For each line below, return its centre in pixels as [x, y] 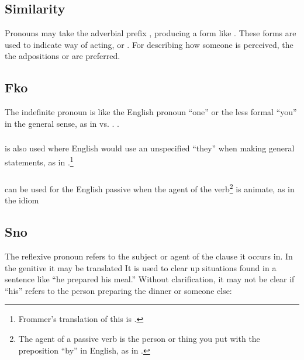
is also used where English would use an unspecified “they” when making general [150, 148]
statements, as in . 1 [39, 161]
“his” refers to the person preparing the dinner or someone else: [118, 290]
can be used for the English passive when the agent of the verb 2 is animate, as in [150, 188]
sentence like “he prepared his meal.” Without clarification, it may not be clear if [150, 279]
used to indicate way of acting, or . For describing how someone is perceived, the [149, 44]
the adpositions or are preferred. [63, 56]
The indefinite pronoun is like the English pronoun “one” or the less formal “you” [151, 112]
